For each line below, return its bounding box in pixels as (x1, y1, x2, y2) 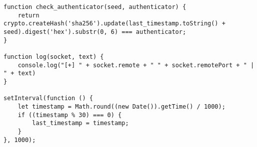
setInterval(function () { (3, 95, 93, 102)
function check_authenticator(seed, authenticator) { (3, 3, 186, 10)
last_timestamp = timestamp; (32, 120, 129, 127)
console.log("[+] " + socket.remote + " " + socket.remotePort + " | (17, 61, 254, 69)
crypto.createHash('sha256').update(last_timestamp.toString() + (3, 20, 225, 27)
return (17, 11, 39, 19)
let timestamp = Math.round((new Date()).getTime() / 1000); (17, 103, 225, 110)
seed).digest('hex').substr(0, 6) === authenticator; (3, 28, 186, 35)
